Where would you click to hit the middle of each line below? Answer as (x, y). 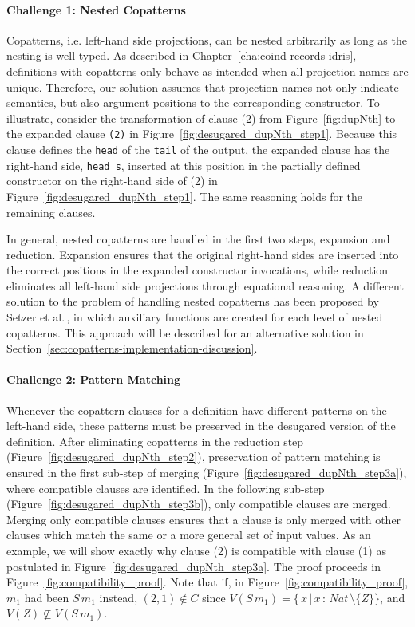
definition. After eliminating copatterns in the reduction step (155, 441)
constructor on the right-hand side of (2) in (112, 181)
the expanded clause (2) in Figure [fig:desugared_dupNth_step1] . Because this (202, 134)
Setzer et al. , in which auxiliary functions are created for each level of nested (195, 317)
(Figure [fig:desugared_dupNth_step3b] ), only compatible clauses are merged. (199, 504)
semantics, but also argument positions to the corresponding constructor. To (193, 103)
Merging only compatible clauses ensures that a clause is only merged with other (204, 519)
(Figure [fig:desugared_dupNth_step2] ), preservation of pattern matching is (194, 457)
